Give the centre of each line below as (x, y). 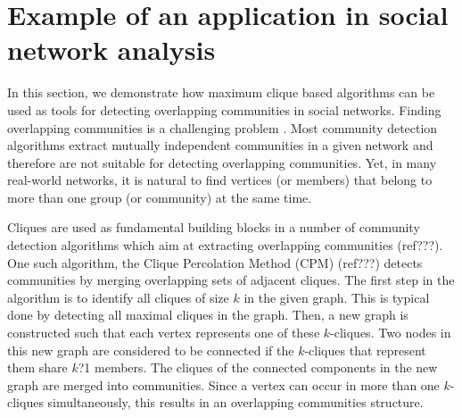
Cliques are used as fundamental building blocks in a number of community (214, 227)
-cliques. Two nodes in (391, 333)
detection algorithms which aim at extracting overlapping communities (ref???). (225, 245)
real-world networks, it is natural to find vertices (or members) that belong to (220, 180)
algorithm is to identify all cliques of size (118, 297)
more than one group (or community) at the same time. (160, 197)
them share (37, 367)
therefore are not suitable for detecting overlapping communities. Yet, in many (222, 162)
